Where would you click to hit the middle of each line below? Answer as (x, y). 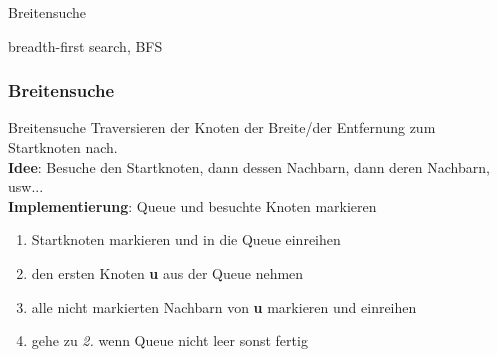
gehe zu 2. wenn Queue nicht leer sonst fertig (169, 340)
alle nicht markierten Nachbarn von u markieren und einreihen (224, 306)
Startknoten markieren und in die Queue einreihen (186, 239)
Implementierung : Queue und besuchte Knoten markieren (192, 205)
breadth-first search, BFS (85, 45)
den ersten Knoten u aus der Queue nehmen (167, 272)
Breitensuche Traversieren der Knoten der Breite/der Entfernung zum (222, 127)
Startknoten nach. (63, 147)
